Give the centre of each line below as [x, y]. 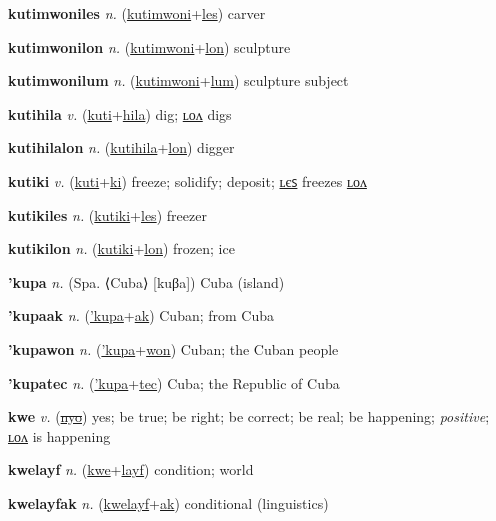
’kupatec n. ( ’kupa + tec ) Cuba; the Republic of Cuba [174, 382]
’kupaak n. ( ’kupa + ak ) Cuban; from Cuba [141, 315]
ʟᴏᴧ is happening [59, 435]
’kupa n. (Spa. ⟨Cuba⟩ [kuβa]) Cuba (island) [146, 281]
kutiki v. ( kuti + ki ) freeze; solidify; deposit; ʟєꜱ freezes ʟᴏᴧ [187, 180]
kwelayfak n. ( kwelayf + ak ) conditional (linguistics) [168, 502]
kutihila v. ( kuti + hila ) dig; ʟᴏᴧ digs [120, 113]
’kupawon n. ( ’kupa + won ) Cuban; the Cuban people [173, 348]
